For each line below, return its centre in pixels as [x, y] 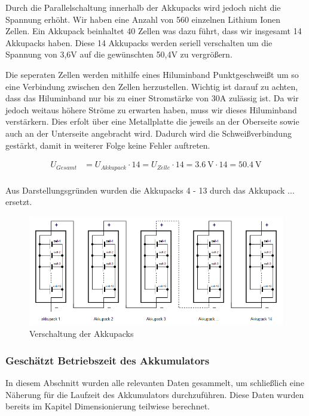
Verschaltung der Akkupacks [82, 334]
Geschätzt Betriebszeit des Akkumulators [108, 360]
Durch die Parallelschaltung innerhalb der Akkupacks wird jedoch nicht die [143, 7]
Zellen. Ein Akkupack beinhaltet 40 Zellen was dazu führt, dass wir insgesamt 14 [154, 31]
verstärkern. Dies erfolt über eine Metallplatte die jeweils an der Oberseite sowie [152, 121]
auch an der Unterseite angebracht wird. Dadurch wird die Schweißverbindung [149, 133]
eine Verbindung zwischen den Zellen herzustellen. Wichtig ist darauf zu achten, [152, 86]
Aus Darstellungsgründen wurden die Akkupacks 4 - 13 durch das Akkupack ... [150, 190]
